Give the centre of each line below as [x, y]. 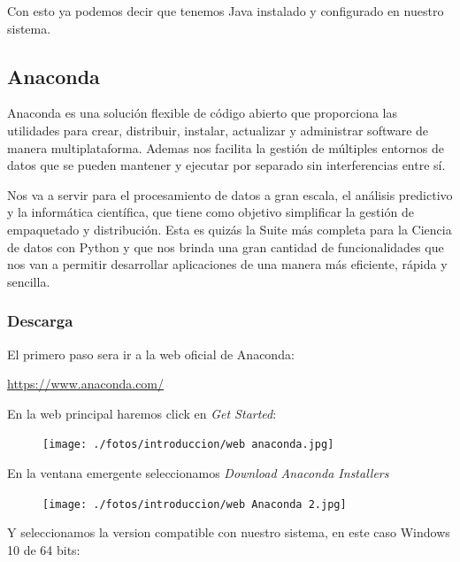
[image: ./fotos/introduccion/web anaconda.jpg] [188, 445]
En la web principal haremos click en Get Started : [142, 413]
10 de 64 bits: [44, 549]
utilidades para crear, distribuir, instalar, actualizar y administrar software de [218, 130]
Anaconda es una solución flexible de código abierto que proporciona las [202, 113]
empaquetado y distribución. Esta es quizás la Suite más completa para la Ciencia [230, 229]
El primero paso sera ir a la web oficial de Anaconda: [151, 354]
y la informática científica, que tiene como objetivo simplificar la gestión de [211, 212]
